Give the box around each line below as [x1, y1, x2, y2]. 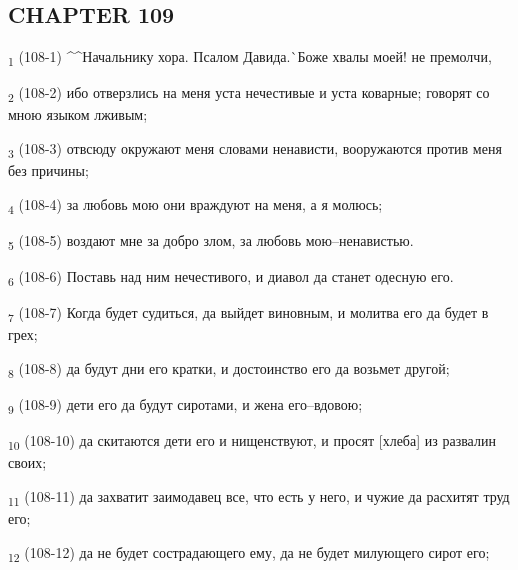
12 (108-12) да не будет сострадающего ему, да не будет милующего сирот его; [8, 541, 490, 565]
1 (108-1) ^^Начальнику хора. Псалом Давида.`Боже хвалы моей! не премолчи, [8, 46, 492, 69]
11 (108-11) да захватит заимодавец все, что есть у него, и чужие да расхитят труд [8, 485, 510, 509]
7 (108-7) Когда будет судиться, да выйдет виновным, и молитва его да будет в [8, 302, 489, 325]
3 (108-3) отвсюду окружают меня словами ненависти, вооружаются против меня [8, 138, 502, 161]
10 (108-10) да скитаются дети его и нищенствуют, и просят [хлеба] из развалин [8, 430, 496, 453]
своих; [8, 452, 47, 473]
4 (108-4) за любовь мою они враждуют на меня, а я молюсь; [8, 193, 383, 217]
